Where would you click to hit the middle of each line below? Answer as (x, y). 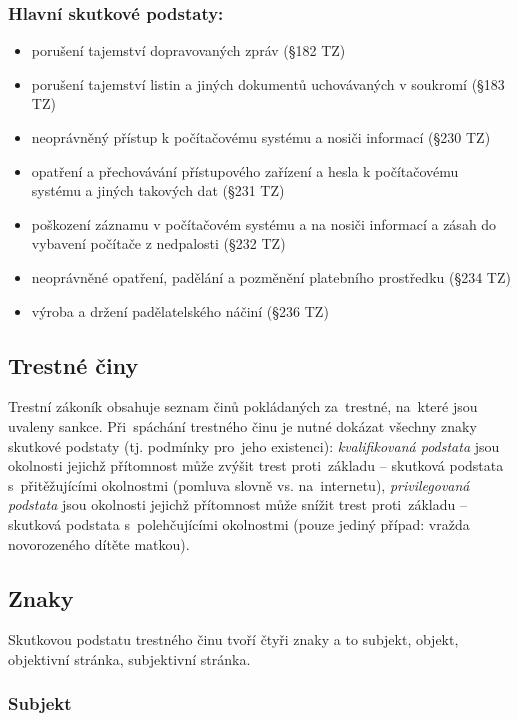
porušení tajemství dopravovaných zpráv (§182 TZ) (188, 50)
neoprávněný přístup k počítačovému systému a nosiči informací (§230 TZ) (261, 137)
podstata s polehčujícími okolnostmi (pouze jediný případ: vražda (268, 523)
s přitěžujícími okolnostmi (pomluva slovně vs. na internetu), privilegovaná (239, 484)
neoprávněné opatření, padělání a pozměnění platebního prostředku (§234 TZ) (271, 276)
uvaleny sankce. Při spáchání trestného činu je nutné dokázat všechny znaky (242, 425)
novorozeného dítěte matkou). (99, 543)
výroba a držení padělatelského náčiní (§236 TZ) (180, 310)
